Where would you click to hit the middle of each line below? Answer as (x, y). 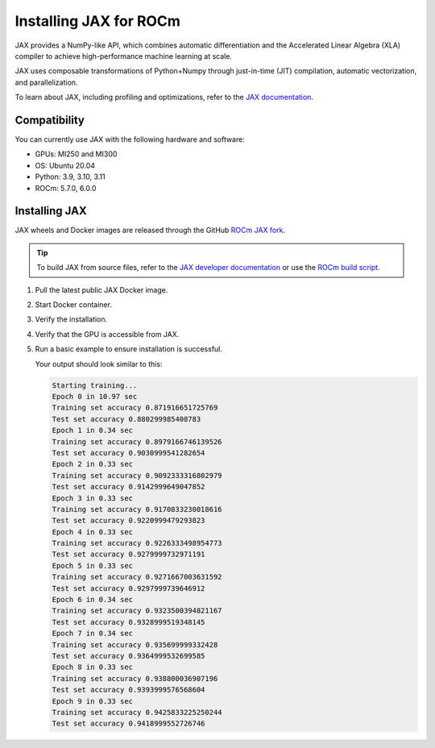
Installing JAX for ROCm (98, 21)
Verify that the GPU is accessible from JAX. (107, 334)
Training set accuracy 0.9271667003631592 (137, 577)
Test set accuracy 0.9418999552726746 (128, 724)
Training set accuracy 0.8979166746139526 (137, 442)
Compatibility (50, 120)
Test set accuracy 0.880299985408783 (126, 419)
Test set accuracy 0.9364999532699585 (128, 656)
